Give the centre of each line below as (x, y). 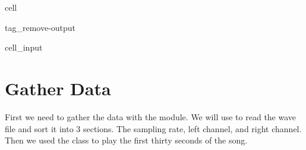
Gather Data (58, 88)
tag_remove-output (40, 27)
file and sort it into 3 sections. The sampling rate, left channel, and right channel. (153, 128)
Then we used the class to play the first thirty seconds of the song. (126, 140)
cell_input (24, 47)
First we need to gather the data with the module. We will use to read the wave (151, 116)
